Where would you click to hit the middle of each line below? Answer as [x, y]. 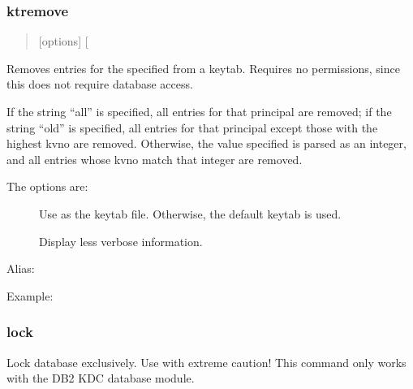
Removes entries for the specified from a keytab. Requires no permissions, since [203, 68]
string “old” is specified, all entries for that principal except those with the [192, 127]
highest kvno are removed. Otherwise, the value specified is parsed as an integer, [206, 143]
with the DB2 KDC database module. [101, 378]
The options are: [47, 186]
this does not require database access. [100, 84]
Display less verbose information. [121, 241]
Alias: [21, 268]
